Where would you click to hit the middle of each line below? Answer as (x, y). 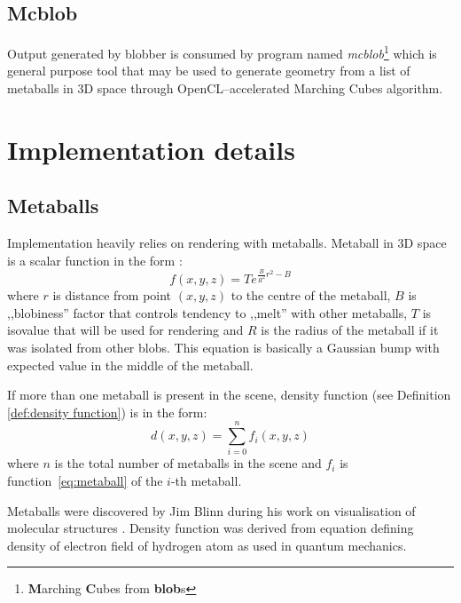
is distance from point (112, 295)
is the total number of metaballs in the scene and (188, 463)
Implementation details (151, 149)
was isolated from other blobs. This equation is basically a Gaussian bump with (223, 347)
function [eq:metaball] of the (85, 481)
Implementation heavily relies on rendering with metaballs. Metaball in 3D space (227, 243)
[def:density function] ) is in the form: (107, 412)
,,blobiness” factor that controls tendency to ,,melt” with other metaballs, (207, 312)
